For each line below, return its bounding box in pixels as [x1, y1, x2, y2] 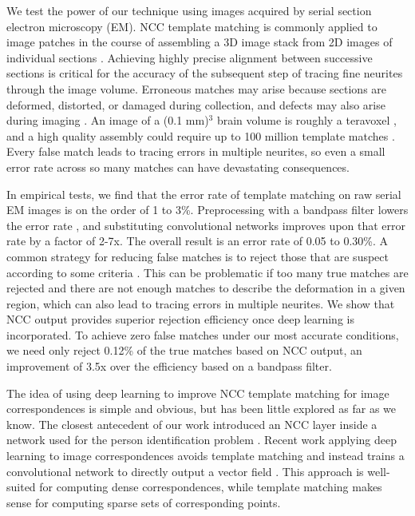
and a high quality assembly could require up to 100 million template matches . [6, 127, 395, 144]
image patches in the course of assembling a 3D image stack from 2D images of [6, 34, 393, 50]
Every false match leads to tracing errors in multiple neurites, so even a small [6, 143, 385, 160]
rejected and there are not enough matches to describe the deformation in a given [6, 280, 405, 296]
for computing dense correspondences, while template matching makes [39, 478, 382, 495]
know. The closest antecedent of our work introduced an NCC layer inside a [6, 415, 377, 432]
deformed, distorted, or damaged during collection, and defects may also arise [6, 96, 385, 113]
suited [6, 478, 36, 495]
